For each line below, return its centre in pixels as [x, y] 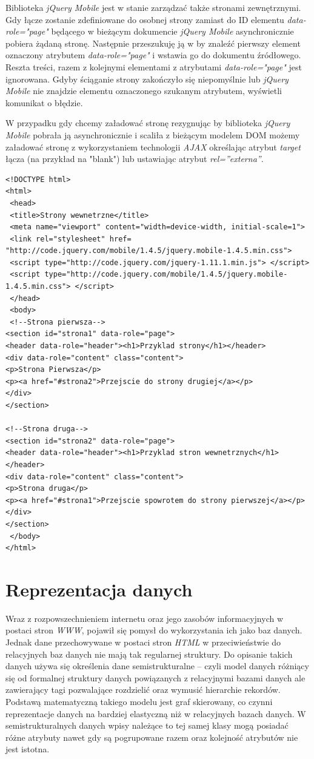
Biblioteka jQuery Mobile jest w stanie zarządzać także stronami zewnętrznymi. [153, 7]
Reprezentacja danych [99, 589]
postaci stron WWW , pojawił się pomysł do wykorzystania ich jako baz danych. [154, 630]
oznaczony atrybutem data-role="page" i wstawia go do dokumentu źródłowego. [153, 55]
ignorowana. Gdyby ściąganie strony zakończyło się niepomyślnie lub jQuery [147, 79]
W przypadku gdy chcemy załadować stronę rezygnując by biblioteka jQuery [148, 123]
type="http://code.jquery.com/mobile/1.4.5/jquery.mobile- [166, 275]
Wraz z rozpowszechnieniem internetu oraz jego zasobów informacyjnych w [145, 618]
